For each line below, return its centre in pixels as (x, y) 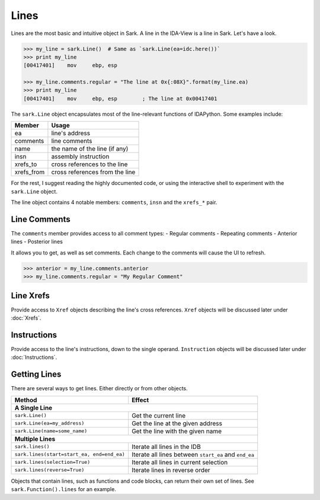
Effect (140, 400)
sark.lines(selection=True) (52, 462)
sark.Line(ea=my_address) (49, 423)
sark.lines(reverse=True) (49, 470)
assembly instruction (80, 157)
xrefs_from (30, 172)
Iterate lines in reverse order (171, 470)
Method (26, 400)
